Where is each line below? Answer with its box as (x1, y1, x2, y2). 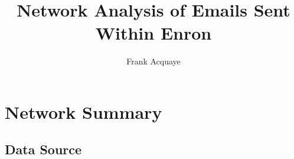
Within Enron (95, 21, 212, 45)
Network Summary (5, 99, 162, 124)
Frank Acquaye (126, 55, 181, 67)
